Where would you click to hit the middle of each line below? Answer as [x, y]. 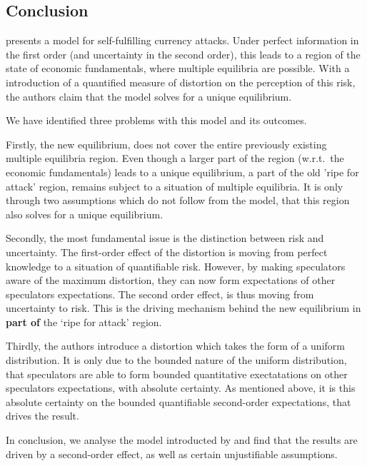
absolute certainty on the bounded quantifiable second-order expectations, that [179, 401]
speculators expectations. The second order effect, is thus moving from [160, 294]
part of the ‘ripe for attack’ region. [84, 321]
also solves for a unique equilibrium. [85, 214]
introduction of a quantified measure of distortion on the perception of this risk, [181, 82]
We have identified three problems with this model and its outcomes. [156, 120]
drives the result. [42, 416]
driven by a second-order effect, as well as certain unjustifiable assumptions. [172, 454]
